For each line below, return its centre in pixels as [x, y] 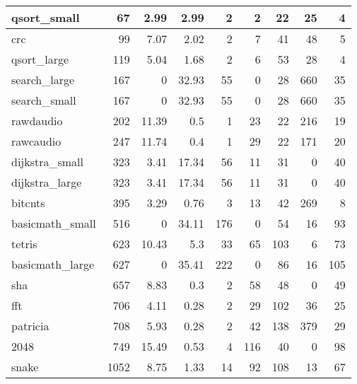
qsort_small [46, 17]
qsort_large [40, 59]
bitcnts [28, 203]
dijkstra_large [47, 182]
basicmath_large [53, 264]
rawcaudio [36, 141]
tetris [24, 244]
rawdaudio [37, 121]
